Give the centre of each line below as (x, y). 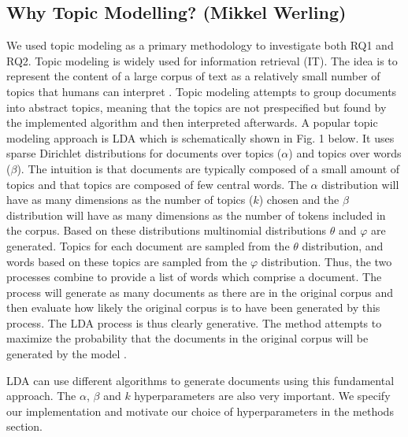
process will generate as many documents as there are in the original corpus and (200, 292)
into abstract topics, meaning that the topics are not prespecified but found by (197, 107)
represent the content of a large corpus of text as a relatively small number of (193, 76)
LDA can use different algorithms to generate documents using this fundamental (200, 380)
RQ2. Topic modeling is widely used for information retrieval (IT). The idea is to (202, 60)
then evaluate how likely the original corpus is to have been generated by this (193, 307)
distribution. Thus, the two (326, 261)
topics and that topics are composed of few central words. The (157, 184)
